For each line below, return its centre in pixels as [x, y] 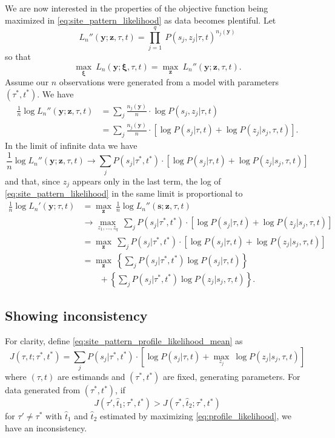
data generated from [43, 390]
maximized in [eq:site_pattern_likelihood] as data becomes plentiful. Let [141, 20]
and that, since [33, 181]
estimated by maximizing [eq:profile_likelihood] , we [196, 416]
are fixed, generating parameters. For [232, 377]
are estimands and [91, 377]
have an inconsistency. [46, 427]
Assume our [27, 82]
